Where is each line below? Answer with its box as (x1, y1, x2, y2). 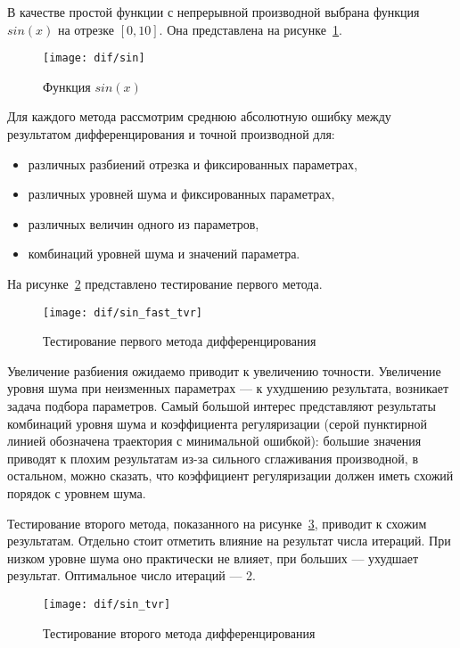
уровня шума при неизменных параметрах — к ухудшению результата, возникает (7, 379, 449, 398)
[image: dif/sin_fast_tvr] (43, 306, 202, 319)
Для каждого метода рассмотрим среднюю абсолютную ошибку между (7, 107, 391, 126)
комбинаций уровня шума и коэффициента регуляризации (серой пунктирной (7, 414, 427, 432)
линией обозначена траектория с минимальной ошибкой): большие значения (7, 431, 422, 450)
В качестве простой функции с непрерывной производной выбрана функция (7, 3, 420, 21)
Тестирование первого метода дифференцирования (43, 332, 316, 350)
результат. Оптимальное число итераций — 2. (7, 566, 257, 585)
